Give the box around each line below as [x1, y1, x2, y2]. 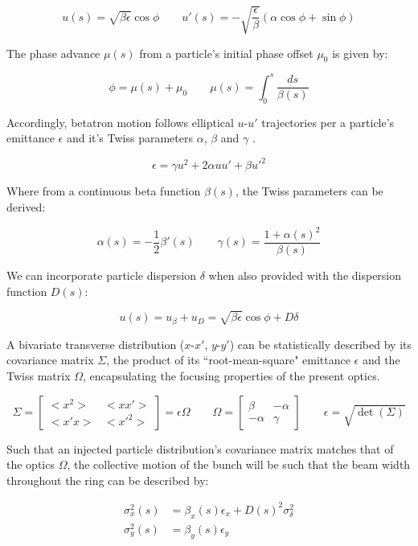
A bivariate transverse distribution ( [6, 335, 185, 352]
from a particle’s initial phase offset [139, 44, 313, 61]
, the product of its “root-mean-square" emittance [106, 351, 350, 368]
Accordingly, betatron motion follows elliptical [6, 113, 234, 130]
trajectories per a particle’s [261, 113, 395, 130]
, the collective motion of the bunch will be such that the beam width [67, 456, 411, 473]
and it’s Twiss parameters [66, 129, 193, 146]
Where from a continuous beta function [6, 183, 201, 199]
